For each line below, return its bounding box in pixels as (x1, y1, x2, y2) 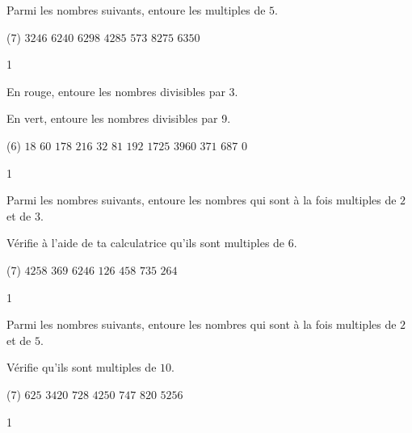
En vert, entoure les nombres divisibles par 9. (6, 110, 231, 127)
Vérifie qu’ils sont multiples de (6, 359, 157, 376)
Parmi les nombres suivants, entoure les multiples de (6, 2, 266, 18)
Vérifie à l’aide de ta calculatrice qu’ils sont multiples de (6, 234, 285, 251)
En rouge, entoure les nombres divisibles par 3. (6, 82, 238, 99)
